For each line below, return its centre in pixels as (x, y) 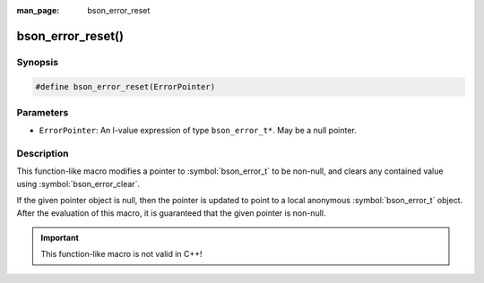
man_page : (38, 10)
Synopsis (37, 62)
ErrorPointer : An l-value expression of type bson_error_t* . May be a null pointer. (198, 131)
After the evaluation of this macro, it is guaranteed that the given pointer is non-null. (171, 213)
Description (43, 154)
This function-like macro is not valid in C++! (121, 254)
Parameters (43, 112)
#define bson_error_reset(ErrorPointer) (125, 86)
